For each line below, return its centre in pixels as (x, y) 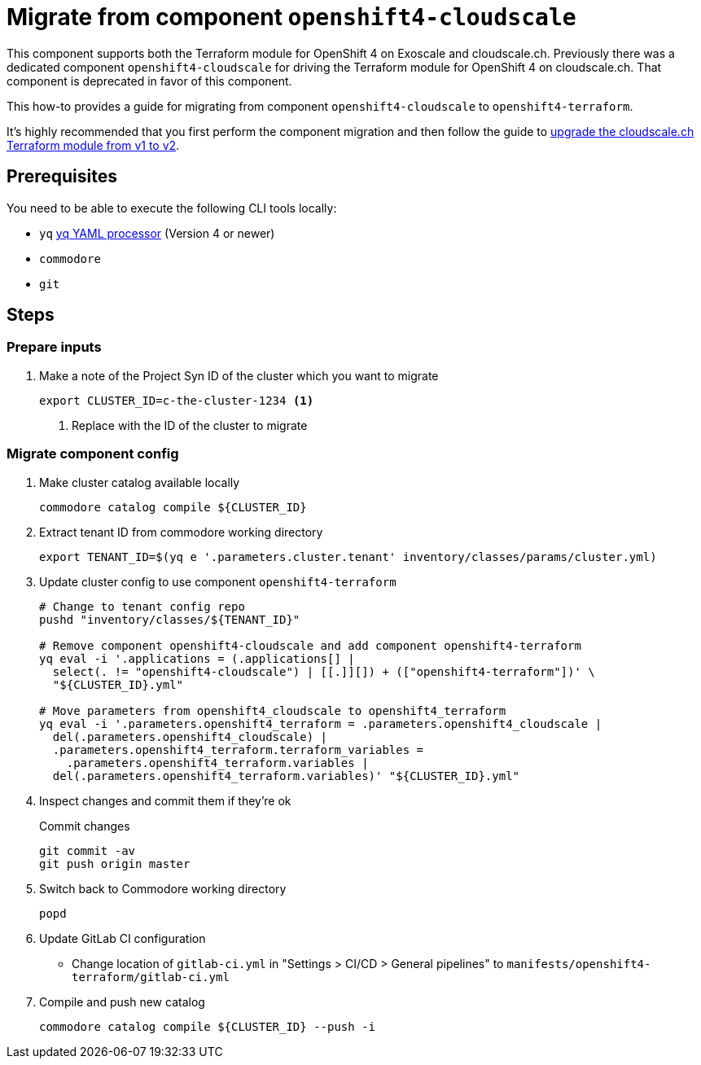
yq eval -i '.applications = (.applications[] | (197, 658)
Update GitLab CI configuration (123, 938)
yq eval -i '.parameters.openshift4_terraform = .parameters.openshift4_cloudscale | (321, 723)
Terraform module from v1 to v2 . (93, 145)
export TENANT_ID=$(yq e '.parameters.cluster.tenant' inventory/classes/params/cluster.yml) (348, 557)
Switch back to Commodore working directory (163, 888)
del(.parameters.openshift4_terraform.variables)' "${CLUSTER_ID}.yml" (286, 776)
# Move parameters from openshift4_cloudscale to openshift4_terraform (273, 710)
